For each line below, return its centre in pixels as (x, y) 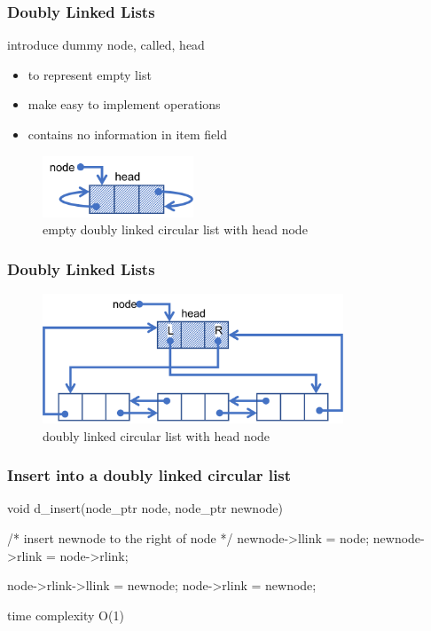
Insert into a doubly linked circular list (149, 475)
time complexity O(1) (66, 615)
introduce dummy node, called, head (106, 45)
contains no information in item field (127, 134)
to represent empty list (90, 74)
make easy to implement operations (124, 104)
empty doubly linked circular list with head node (175, 229)
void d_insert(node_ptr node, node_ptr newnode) (145, 508)
